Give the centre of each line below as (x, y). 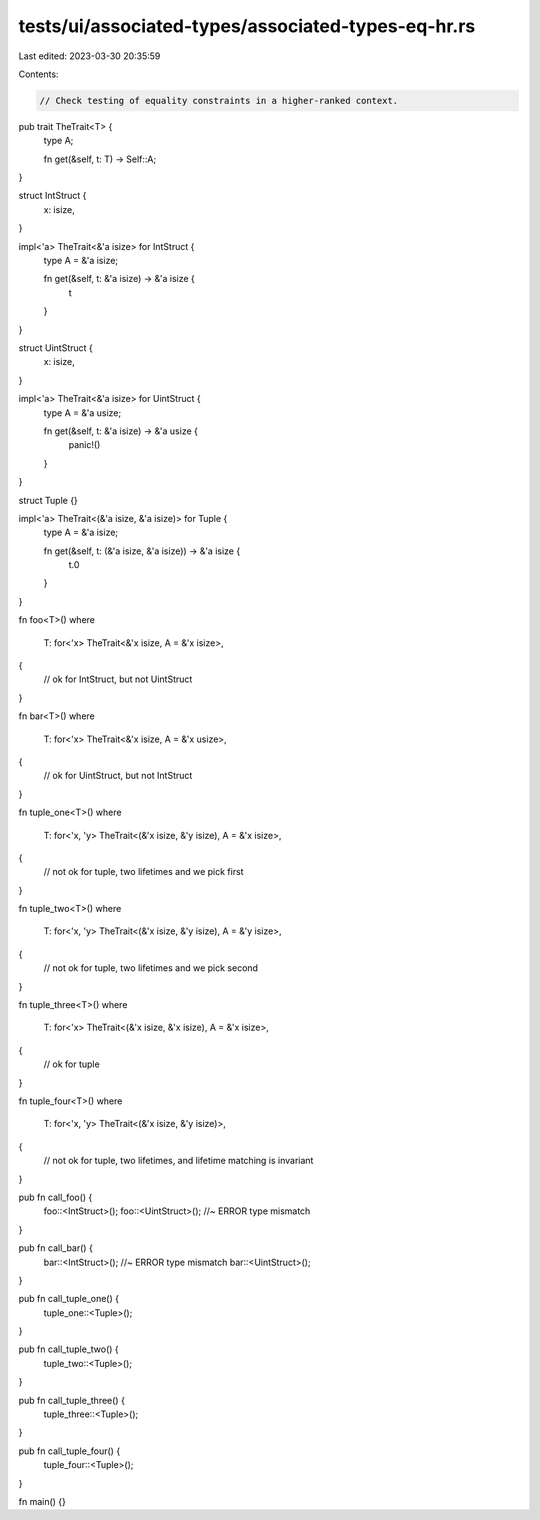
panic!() (84, 445)
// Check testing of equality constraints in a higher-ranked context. (219, 100)
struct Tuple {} (48, 500)
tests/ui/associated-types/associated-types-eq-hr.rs (247, 26)
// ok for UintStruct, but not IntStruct (118, 776)
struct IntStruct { (52, 196)
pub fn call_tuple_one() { (69, 1299)
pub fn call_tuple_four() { (69, 1451)
